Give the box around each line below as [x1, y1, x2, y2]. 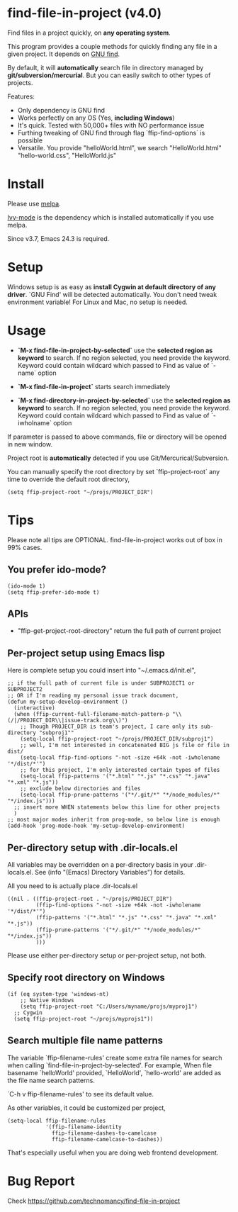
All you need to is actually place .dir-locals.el [7, 881, 138, 890]
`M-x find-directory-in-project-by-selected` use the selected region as [17, 395, 231, 405]
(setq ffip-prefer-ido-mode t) [7, 588, 100, 596]
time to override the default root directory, [7, 475, 130, 483]
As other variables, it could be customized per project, [7, 1104, 166, 1112]
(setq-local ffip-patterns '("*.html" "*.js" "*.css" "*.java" [20, 773, 211, 780]
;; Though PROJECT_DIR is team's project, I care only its [20, 723, 198, 731]
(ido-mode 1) [7, 583, 46, 590]
